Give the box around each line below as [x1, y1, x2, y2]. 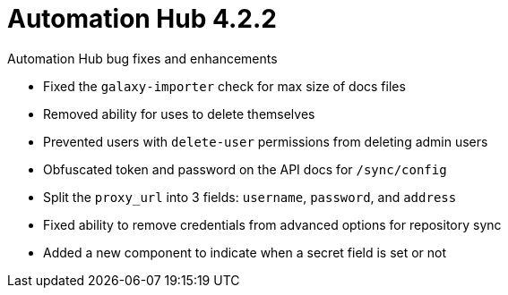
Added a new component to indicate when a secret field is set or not [43, 244, 447, 260]
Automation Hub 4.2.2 [7, 4, 277, 34]
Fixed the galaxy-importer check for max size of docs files [43, 78, 406, 94]
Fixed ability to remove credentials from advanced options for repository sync [43, 216, 502, 232]
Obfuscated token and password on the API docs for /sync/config [43, 161, 447, 177]
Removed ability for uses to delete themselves [43, 105, 315, 122]
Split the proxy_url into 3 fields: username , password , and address [43, 189, 457, 205]
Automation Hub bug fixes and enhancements [7, 50, 278, 66]
